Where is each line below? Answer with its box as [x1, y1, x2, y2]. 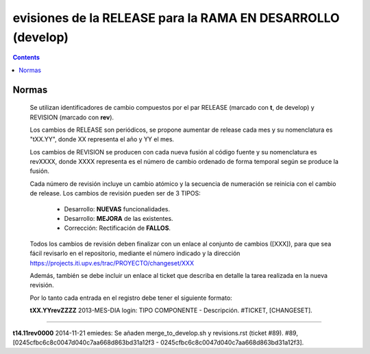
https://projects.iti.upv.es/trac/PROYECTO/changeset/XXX [29, 259, 195, 267]
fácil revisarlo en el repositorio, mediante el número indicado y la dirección [29, 249, 241, 257]
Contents [12, 54, 40, 62]
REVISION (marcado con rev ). [29, 113, 114, 121]
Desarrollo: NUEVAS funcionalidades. [64, 204, 171, 213]
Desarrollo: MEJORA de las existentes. [64, 215, 174, 223]
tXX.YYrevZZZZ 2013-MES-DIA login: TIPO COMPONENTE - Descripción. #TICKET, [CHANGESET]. [29, 306, 313, 315]
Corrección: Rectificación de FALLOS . [64, 224, 171, 233]
